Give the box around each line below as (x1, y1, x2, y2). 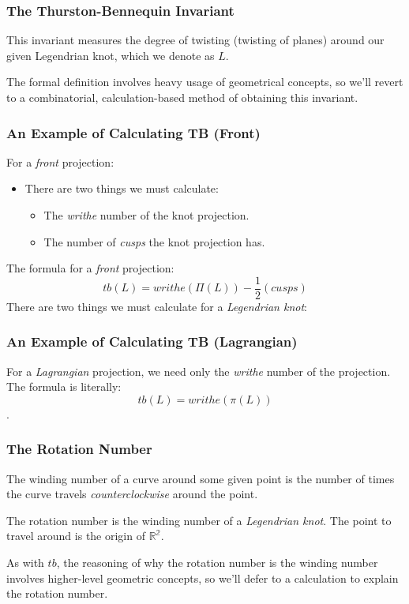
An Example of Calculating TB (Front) (6, 122, 261, 142)
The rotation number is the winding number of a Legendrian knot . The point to (6, 512, 392, 528)
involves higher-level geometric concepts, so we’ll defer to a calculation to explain (6, 569, 399, 586)
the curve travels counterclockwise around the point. (6, 486, 258, 502)
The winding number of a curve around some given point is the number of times (6, 470, 395, 486)
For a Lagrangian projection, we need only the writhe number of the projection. (6, 362, 391, 379)
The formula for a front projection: (6, 260, 174, 276)
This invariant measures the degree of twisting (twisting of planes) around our (6, 32, 385, 48)
